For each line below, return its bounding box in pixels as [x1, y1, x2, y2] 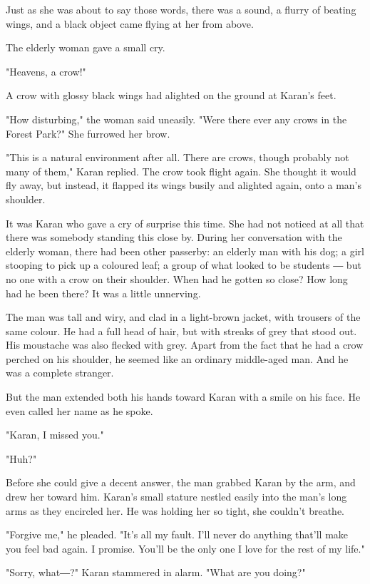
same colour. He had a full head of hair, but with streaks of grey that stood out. [6, 323, 357, 338]
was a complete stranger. [6, 365, 114, 380]
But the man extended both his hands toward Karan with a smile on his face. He [6, 389, 361, 404]
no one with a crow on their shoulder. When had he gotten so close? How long [6, 271, 348, 286]
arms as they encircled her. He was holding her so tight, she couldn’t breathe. [6, 503, 345, 518]
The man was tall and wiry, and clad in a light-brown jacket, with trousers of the [6, 309, 361, 324]
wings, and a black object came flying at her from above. [6, 16, 254, 31]
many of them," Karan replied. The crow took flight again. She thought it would [6, 163, 356, 178]
